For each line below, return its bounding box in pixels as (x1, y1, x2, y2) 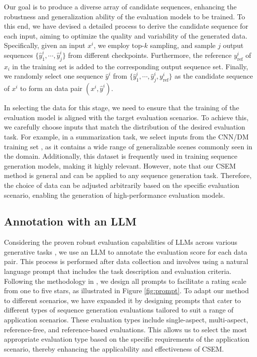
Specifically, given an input (4, 40, 86, 50)
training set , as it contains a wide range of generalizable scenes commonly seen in (4, 141, 253, 151)
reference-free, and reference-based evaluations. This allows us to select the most (4, 324, 247, 334)
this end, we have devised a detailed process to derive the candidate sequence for (4, 21, 249, 31)
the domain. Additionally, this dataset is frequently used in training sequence (4, 151, 238, 161)
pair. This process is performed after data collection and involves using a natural (4, 256, 249, 267)
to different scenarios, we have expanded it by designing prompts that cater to (4, 295, 241, 305)
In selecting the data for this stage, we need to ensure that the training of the (4, 102, 239, 113)
